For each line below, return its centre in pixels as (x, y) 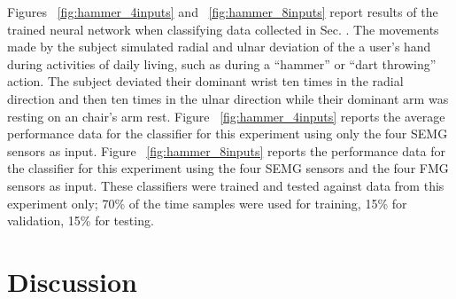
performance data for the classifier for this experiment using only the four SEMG (228, 134)
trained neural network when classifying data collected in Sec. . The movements (223, 29)
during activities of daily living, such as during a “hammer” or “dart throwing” (222, 63)
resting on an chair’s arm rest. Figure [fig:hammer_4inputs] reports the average (226, 116)
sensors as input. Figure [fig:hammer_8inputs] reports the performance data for (226, 150)
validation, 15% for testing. (81, 220)
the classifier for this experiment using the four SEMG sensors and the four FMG (228, 168)
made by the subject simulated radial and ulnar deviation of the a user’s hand (219, 47)
